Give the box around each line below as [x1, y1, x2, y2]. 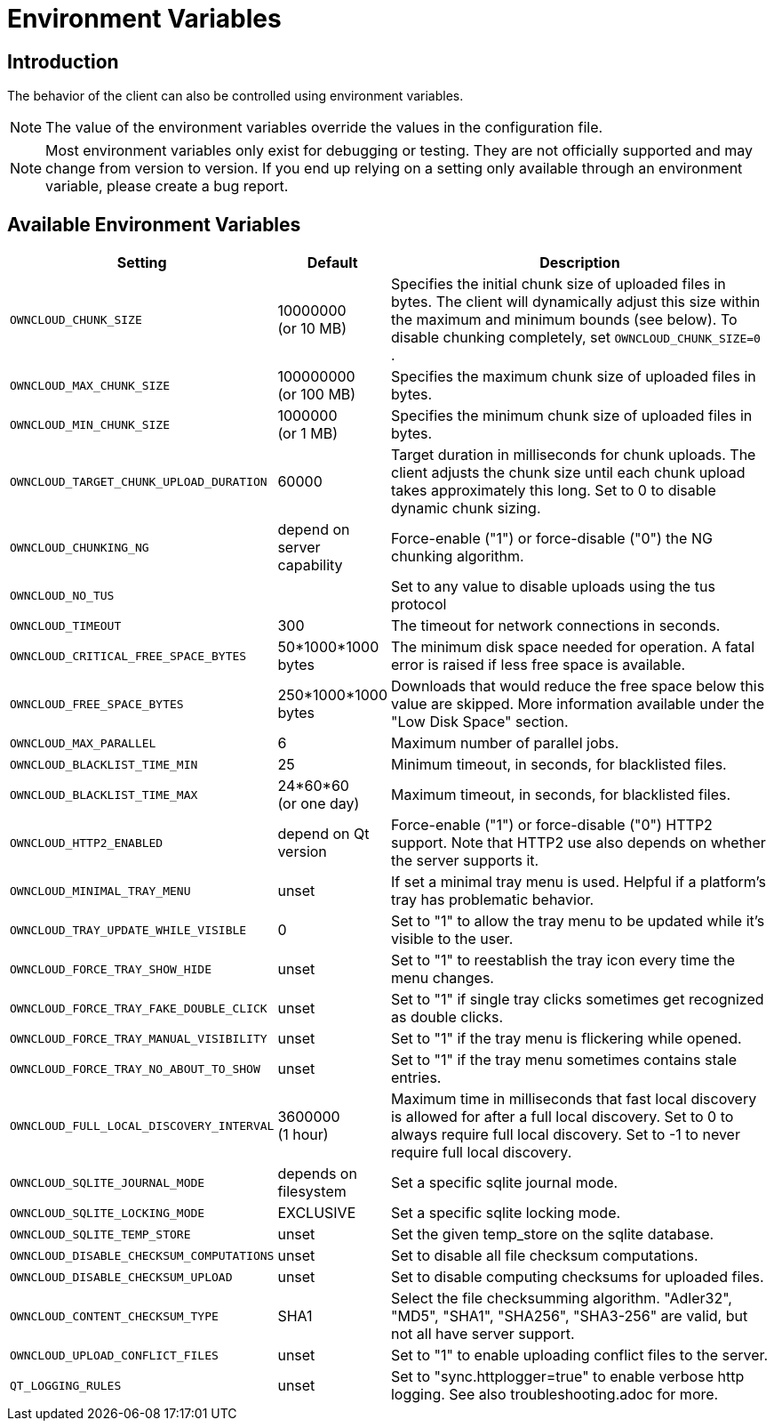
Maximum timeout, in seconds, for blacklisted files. [390, 786, 731, 804]
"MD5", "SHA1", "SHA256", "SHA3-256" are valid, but [390, 1307, 748, 1326]
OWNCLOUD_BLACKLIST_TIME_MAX [10, 787, 198, 802]
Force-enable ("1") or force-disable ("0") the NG [390, 529, 713, 548]
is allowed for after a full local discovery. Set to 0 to [390, 1108, 734, 1126]
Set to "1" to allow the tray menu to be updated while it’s [390, 912, 765, 931]
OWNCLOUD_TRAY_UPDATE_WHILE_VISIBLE [10, 923, 247, 937]
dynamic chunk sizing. [390, 499, 541, 518]
